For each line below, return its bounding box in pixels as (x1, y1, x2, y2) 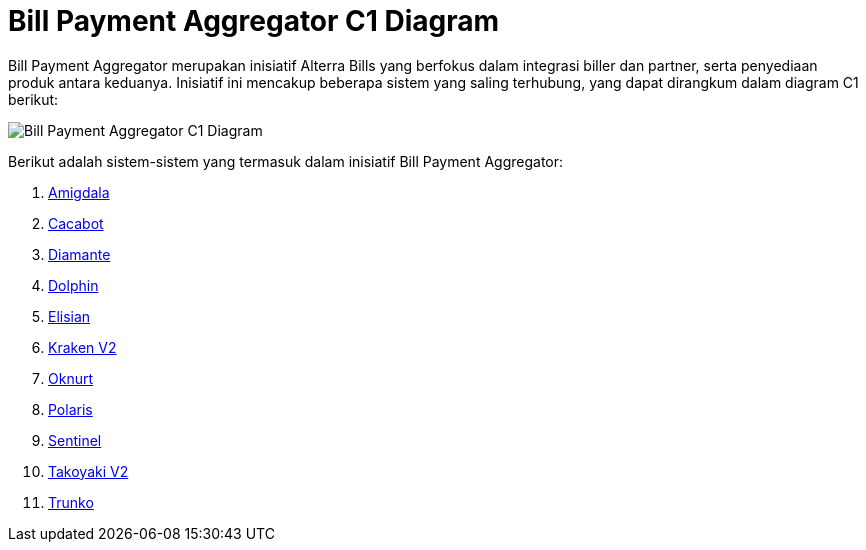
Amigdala (48, 183, 110, 201)
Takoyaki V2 (48, 462, 129, 480)
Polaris (48, 400, 93, 418)
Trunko (48, 493, 94, 511)
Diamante (48, 245, 111, 263)
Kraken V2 (48, 338, 117, 356)
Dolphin (48, 276, 99, 294)
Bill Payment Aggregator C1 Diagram (8, 4, 500, 38)
